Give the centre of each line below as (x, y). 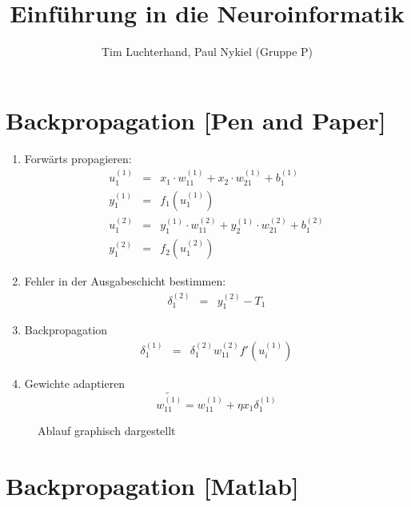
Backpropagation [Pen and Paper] (196, 120)
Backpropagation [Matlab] (152, 485)
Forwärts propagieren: (78, 158)
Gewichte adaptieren (75, 383)
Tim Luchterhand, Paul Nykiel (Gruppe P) (207, 52)
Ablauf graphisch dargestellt (107, 431)
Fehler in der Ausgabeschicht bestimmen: (125, 281)
